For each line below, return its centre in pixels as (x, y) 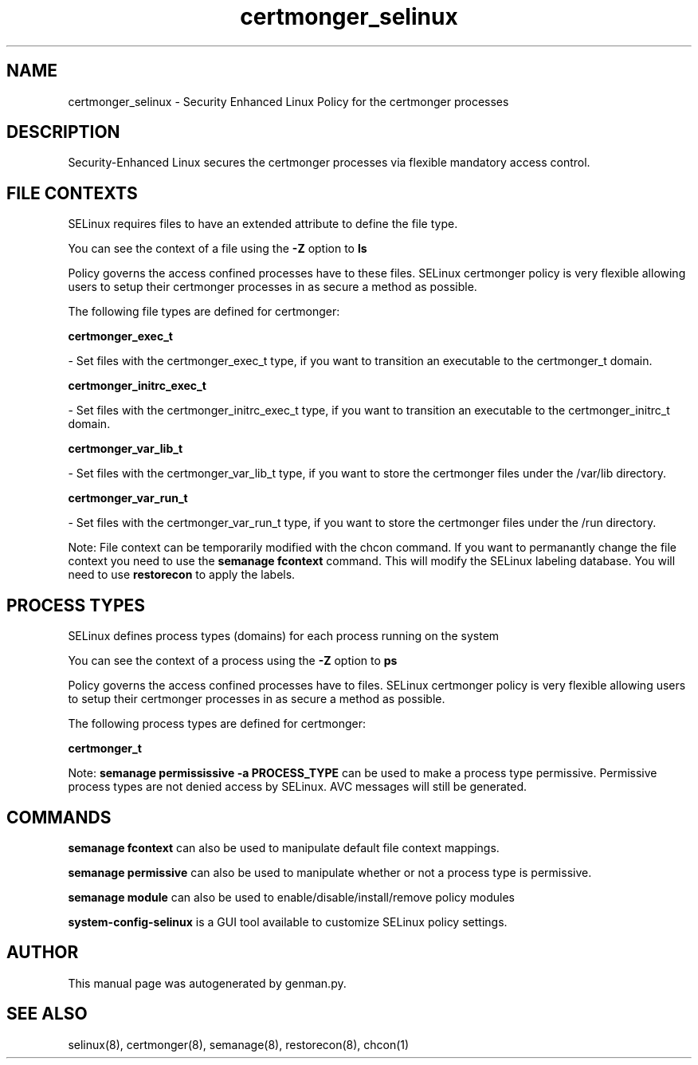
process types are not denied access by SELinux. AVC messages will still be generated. (298, 787)
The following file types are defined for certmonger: (204, 312)
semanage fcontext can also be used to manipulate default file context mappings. (284, 847)
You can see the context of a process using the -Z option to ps (233, 661)
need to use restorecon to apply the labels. (182, 575)
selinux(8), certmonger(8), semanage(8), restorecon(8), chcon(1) (239, 1044)
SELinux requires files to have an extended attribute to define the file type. (263, 224)
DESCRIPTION (63, 132)
